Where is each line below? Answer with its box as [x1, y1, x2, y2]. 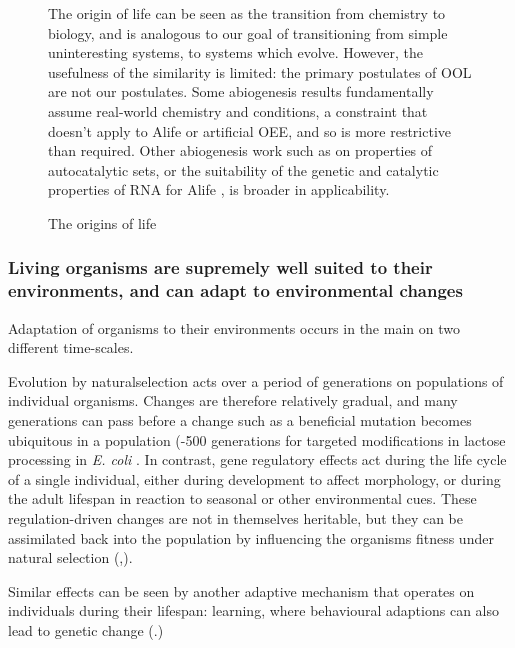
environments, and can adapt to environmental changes [8, 278, 463, 303]
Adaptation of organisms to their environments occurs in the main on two [8, 317, 460, 338]
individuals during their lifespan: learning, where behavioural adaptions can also [8, 600, 499, 621]
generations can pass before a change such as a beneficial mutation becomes [8, 410, 472, 431]
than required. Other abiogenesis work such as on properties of [48, 140, 433, 161]
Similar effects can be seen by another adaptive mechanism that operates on [8, 580, 475, 601]
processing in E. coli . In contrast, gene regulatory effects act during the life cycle [8, 449, 507, 470]
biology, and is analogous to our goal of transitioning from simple [48, 22, 448, 43]
